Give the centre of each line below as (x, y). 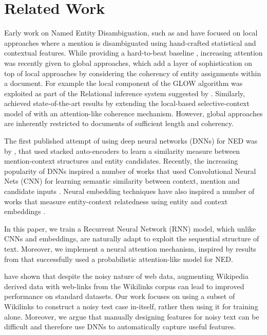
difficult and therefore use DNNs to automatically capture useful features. (120, 327)
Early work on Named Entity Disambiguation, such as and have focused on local (131, 33)
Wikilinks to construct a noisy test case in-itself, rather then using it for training (131, 306)
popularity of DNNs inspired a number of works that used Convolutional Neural (130, 171)
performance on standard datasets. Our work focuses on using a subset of (120, 296)
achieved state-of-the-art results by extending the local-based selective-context (127, 103)
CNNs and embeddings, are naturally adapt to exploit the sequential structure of (132, 239)
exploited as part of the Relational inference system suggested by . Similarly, (125, 93)
